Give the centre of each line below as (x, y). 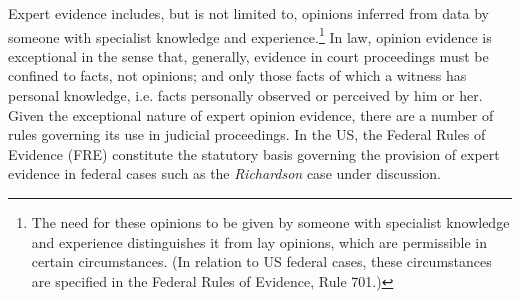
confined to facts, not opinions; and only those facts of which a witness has (237, 75)
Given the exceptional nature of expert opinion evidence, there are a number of (251, 114)
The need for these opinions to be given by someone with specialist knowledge (270, 222)
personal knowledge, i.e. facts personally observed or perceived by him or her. (245, 95)
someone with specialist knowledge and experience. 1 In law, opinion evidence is (250, 35)
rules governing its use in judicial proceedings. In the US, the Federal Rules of (247, 134)
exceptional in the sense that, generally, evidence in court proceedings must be (248, 55)
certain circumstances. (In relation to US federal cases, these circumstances (261, 261)
